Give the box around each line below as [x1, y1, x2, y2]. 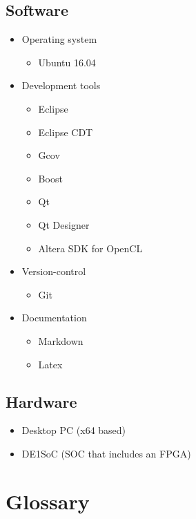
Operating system [21, 32, 97, 46]
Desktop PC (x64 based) [21, 423, 126, 437]
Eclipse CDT [38, 124, 93, 139]
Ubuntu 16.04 [38, 55, 96, 69]
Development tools [21, 78, 101, 93]
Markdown [38, 333, 84, 348]
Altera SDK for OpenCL [38, 240, 143, 255]
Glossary [6, 487, 90, 515]
